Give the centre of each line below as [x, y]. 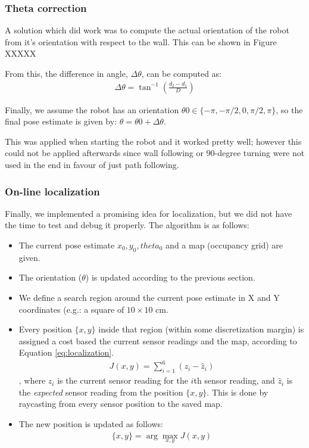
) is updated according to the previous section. [170, 277]
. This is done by [238, 392]
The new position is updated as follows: [91, 424]
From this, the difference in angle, [66, 73]
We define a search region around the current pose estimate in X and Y [149, 297]
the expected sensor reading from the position [101, 392]
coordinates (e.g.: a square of [71, 309]
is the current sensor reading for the [123, 380]
